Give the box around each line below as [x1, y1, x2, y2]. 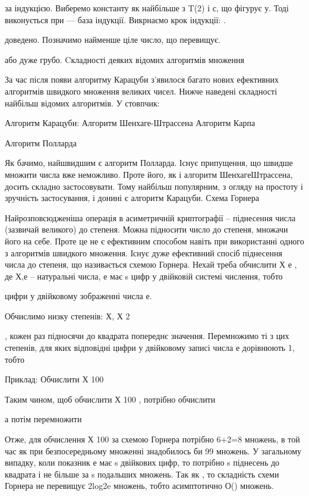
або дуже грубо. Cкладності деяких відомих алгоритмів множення [5, 53, 244, 65]
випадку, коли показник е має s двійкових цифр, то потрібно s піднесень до [5, 456, 280, 469]
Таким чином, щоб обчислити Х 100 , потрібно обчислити [5, 393, 216, 405]
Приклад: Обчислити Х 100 [5, 373, 104, 385]
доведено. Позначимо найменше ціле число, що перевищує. [5, 33, 221, 46]
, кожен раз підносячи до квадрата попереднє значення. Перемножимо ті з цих [5, 329, 289, 342]
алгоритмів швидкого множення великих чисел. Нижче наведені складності [5, 84, 278, 97]
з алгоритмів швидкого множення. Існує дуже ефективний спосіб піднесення [5, 246, 282, 259]
